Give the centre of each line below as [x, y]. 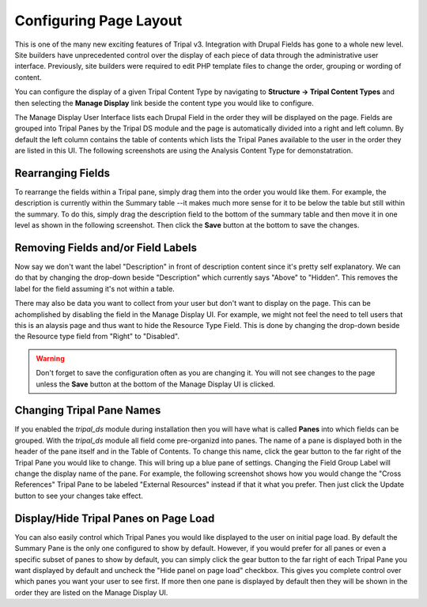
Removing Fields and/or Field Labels [106, 248]
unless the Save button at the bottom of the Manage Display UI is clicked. [156, 384]
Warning [50, 358]
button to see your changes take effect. [79, 496]
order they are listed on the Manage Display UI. [91, 592]
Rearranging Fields [62, 173]
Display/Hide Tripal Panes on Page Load [115, 518]
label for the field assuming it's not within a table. [95, 288]
